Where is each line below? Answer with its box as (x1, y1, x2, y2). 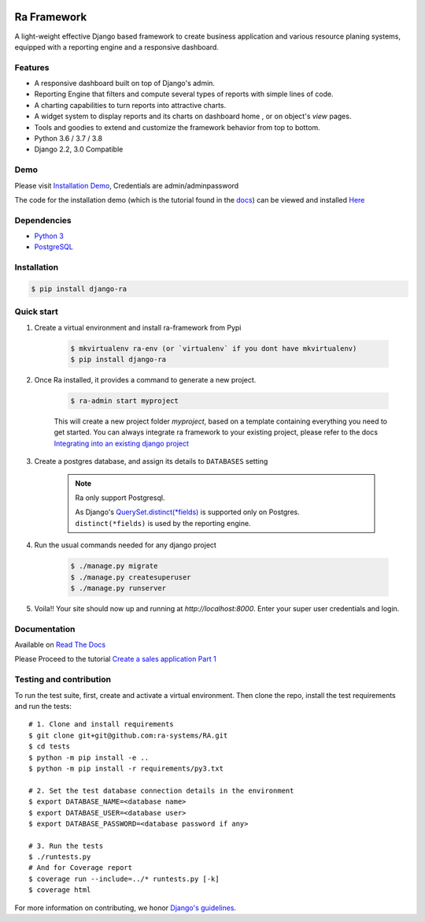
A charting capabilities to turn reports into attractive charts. (34, 100, 227, 110)
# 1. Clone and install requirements (28, 720, 175, 729)
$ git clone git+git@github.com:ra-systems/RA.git (28, 730, 228, 740)
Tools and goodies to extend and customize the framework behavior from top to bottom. (34, 122, 320, 132)
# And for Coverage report (28, 864, 133, 872)
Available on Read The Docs (14, 640, 106, 650)
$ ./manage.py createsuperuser (70, 573, 192, 581)
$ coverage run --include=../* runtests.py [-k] (28, 874, 220, 883)
